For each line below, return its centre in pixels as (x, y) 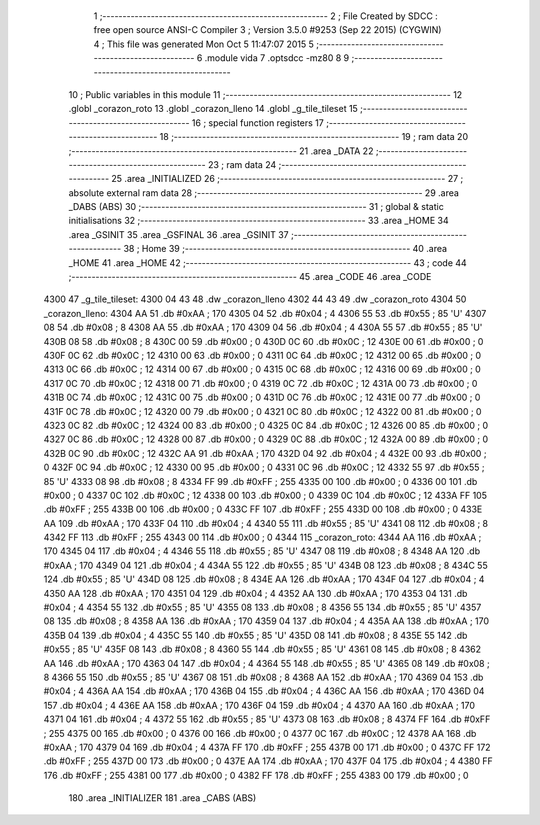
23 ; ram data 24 (242, 164)
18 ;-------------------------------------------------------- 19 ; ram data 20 (314, 137)
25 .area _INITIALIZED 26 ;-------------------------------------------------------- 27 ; (287, 179)
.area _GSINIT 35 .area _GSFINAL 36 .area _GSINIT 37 (178, 234)
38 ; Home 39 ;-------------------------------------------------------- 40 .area (285, 249)
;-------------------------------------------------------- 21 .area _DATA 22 (221, 151)
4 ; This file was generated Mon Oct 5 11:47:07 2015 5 (204, 44)
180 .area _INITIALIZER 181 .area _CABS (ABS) (162, 798)
